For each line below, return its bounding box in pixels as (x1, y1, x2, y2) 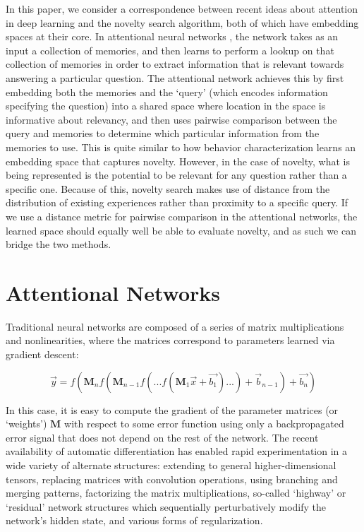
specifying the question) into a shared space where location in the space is (6, 98, 326, 113)
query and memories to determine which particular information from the (6, 126, 320, 141)
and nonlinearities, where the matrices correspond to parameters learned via (6, 333, 335, 348)
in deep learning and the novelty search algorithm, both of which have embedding (6, 15, 359, 30)
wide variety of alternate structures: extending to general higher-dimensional (6, 457, 336, 472)
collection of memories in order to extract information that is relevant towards (6, 57, 344, 71)
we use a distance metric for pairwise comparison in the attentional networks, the (6, 208, 358, 223)
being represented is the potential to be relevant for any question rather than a (6, 167, 347, 182)
